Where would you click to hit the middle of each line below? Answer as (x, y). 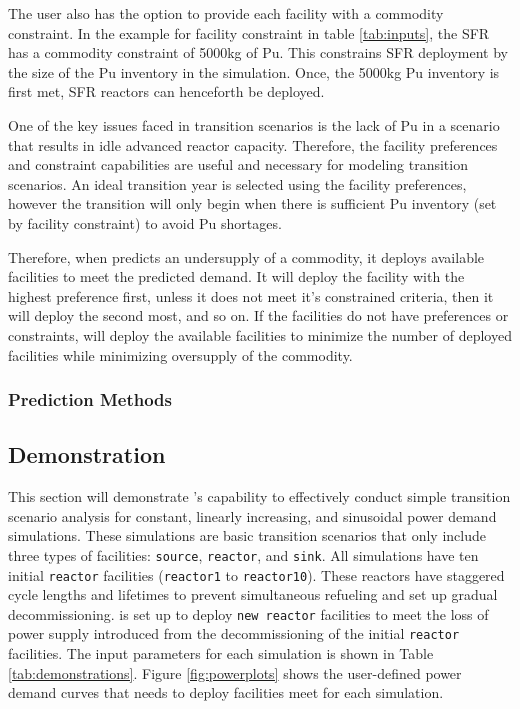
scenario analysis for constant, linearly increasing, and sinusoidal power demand (252, 515)
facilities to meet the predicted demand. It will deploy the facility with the (236, 276)
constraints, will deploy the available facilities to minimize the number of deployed (260, 334)
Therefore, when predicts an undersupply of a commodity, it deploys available (246, 256)
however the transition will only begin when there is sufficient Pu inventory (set (252, 203)
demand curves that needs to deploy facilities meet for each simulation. (226, 692)
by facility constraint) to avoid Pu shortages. (145, 222)
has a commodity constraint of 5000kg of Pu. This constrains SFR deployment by (258, 52)
